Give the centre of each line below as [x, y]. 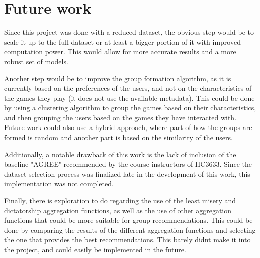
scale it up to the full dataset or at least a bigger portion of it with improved [122, 41]
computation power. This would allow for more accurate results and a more [120, 51]
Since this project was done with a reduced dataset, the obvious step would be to [129, 32]
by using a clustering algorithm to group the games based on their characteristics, [130, 108]
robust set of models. [36, 61]
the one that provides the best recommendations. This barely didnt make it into [127, 240]
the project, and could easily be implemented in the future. [95, 249]
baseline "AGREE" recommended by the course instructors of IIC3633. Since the [128, 164]
